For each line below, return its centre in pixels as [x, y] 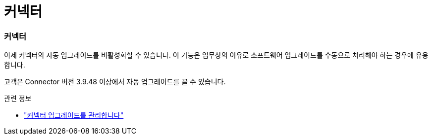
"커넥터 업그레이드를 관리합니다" [74, 115]
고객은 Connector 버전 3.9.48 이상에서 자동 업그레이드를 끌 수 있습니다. [115, 82]
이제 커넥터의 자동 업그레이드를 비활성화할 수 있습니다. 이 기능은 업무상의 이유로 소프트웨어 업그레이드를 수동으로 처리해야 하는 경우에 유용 [216, 55]
